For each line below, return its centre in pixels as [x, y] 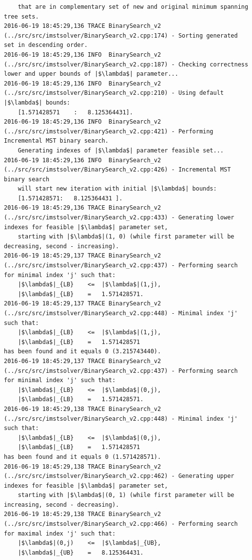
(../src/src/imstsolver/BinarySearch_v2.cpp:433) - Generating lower [119, 218]
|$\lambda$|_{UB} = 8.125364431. [81, 552]
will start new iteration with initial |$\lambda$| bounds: [117, 189]
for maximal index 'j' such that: [60, 533]
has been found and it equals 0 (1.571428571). [83, 457]
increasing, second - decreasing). [62, 505]
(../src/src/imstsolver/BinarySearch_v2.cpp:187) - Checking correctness [126, 64]
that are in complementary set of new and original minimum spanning [133, 7]
